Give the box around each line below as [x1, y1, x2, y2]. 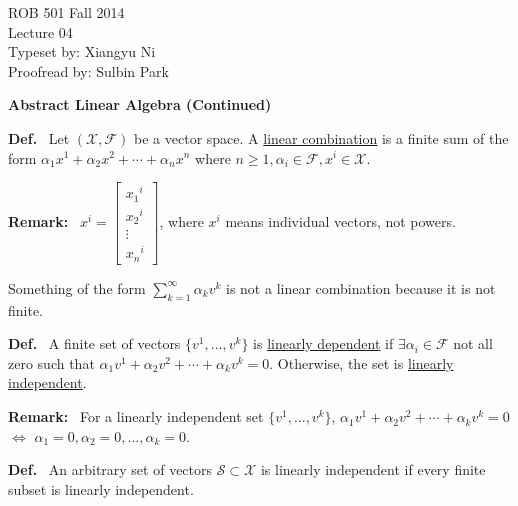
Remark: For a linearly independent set [8, 406, 264, 427]
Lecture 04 [8, 21, 73, 42]
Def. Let [8, 127, 70, 148]
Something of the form [8, 277, 146, 298]
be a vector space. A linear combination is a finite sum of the [134, 127, 509, 148]
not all [453, 333, 493, 354]
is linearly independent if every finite [260, 459, 486, 480]
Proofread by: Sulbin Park [8, 60, 169, 81]
